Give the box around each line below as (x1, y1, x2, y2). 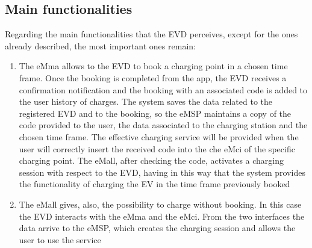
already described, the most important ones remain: (5, 39, 196, 52)
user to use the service (19, 233, 101, 246)
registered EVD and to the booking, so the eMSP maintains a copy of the (19, 107, 292, 119)
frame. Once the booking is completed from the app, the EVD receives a (19, 71, 287, 84)
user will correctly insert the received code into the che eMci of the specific (19, 142, 295, 155)
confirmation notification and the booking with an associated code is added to (19, 83, 308, 96)
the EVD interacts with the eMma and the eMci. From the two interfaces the (19, 209, 305, 222)
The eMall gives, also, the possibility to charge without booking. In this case (19, 197, 302, 210)
